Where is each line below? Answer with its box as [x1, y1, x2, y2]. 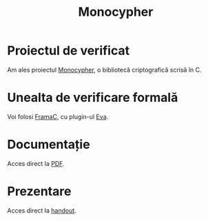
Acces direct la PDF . [7, 159, 65, 167]
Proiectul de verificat [7, 43, 129, 59]
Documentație [7, 137, 91, 152]
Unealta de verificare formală [7, 90, 178, 105]
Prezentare [7, 184, 72, 199]
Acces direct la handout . [7, 206, 77, 214]
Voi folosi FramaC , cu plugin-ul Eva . [7, 112, 109, 120]
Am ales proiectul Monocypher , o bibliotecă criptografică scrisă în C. [7, 65, 202, 74]
